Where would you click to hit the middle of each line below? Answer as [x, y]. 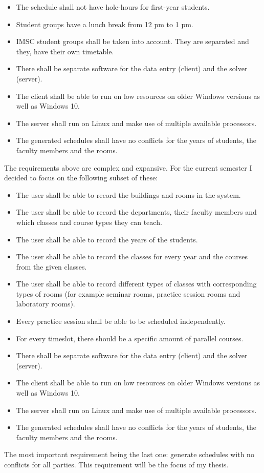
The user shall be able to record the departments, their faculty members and [136, 212]
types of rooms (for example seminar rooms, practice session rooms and [128, 293]
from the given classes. [51, 266]
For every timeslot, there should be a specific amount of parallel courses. [130, 338]
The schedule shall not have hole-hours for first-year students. [113, 7]
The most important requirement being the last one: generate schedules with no [129, 454]
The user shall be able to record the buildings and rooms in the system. [128, 194]
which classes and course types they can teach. [89, 222]
